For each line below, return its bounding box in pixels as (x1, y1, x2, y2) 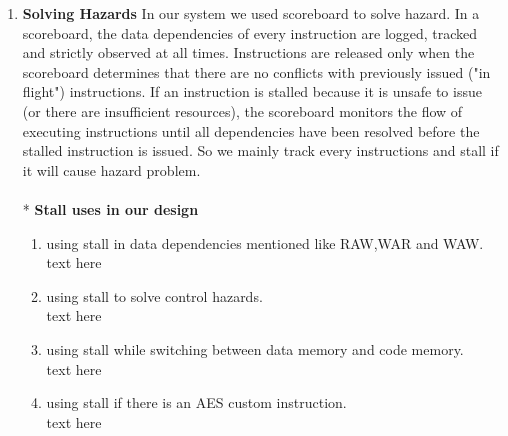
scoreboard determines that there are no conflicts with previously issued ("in (22, 61, 491, 82)
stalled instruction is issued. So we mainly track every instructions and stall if (22, 140, 499, 161)
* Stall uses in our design (22, 198, 199, 219)
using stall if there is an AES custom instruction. (46, 392, 347, 413)
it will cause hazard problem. (22, 159, 201, 180)
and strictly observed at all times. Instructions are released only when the (22, 42, 475, 63)
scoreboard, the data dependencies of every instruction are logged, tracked (22, 22, 478, 43)
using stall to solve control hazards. (46, 285, 263, 306)
